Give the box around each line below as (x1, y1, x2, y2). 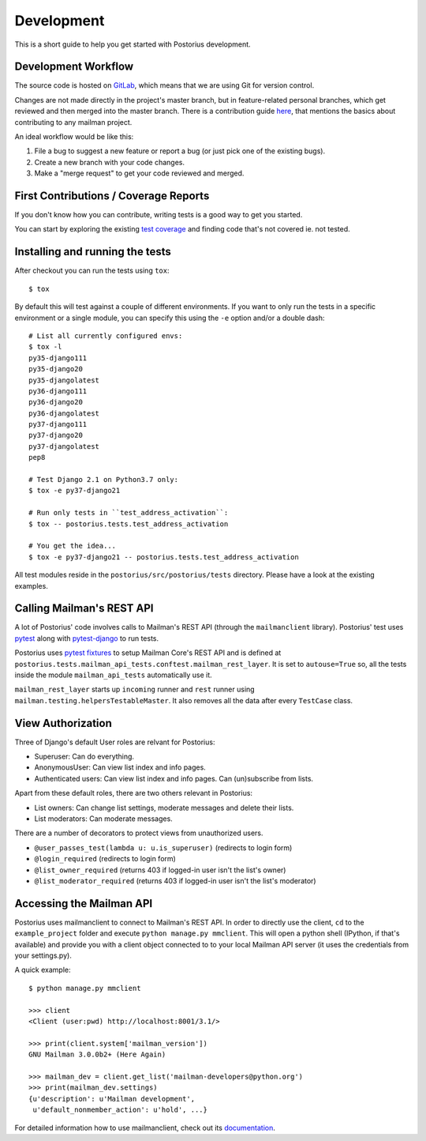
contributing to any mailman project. (14, 117, 133, 126)
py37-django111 (28, 420, 88, 429)
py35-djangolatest (28, 375, 100, 385)
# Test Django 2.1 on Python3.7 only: (28, 475, 179, 484)
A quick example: (14, 965, 71, 975)
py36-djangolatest (28, 409, 100, 418)
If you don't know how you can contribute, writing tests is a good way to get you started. (14, 210, 303, 220)
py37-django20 (28, 431, 83, 440)
